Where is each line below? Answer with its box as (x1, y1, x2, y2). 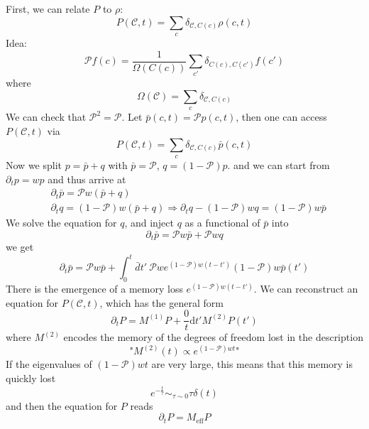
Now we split (6, 157, 62, 172)
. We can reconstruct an (253, 281, 358, 296)
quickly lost (6, 371, 56, 386)
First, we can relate (6, 1, 90, 16)
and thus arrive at (48, 171, 126, 186)
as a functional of (184, 215, 260, 230)
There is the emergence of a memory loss (6, 281, 183, 296)
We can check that (6, 109, 87, 124)
